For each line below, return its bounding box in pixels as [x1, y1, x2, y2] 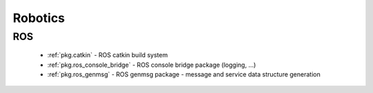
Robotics [12, 10, 66, 25]
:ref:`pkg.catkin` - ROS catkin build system [47, 51, 169, 59]
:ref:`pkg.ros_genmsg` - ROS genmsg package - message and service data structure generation [47, 70, 321, 79]
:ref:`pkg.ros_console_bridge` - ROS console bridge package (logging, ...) [47, 61, 256, 69]
